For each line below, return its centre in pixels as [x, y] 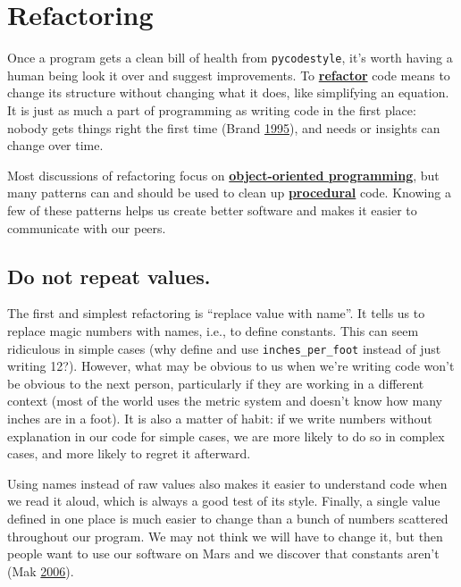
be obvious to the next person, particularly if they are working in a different [216, 383]
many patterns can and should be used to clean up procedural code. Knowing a [229, 193]
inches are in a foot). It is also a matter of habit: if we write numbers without [220, 418]
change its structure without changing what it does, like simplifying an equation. [228, 92]
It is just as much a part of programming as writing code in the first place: [212, 109]
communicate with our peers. [87, 227]
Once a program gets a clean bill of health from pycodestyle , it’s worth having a [230, 58]
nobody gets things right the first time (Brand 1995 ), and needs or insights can [224, 127]
